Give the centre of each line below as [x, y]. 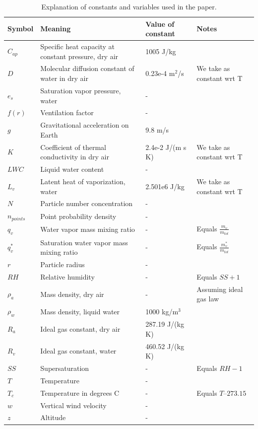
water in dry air [64, 78]
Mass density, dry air [72, 294]
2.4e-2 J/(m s [166, 147]
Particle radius [63, 264]
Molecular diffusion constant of [87, 68]
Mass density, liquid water [80, 311]
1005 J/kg [161, 51]
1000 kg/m [162, 311]
